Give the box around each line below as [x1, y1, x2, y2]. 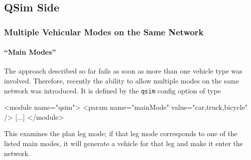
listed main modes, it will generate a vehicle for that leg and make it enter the [4, 138, 243, 149]
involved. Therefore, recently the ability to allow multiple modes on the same [4, 76, 239, 86]
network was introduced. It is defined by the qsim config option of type [4, 85, 221, 95]
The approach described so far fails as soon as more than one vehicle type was [4, 66, 243, 76]
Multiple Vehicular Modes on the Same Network [4, 25, 204, 38]
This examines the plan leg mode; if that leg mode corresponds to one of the [4, 128, 238, 139]
